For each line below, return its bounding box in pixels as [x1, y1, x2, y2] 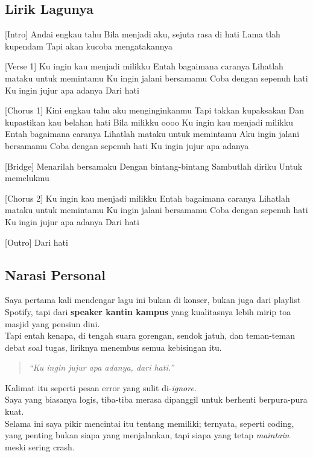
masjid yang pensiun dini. [5, 317, 100, 330]
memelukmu [5, 171, 49, 184]
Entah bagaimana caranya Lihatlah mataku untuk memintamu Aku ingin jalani [5, 127, 300, 140]
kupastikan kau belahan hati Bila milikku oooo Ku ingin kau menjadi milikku [5, 115, 293, 128]
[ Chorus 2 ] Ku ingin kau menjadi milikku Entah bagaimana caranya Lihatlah [5, 191, 290, 204]
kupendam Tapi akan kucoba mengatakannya [5, 39, 173, 52]
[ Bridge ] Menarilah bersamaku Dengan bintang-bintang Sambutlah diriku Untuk [5, 159, 303, 172]
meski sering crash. [5, 440, 75, 453]
